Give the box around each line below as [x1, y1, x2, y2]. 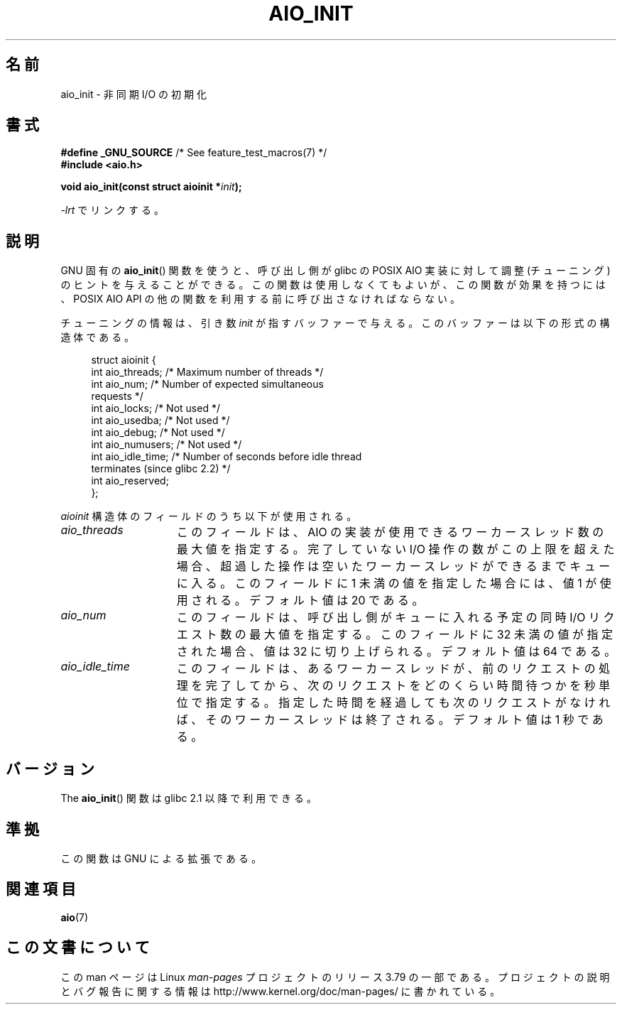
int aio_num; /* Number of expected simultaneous [91, 378, 324, 391]
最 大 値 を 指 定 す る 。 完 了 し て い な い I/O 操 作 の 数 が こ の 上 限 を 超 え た [176, 542, 615, 557]
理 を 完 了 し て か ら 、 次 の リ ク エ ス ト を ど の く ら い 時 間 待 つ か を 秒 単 [176, 678, 611, 693]
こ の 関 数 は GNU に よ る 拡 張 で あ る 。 [60, 852, 261, 864]
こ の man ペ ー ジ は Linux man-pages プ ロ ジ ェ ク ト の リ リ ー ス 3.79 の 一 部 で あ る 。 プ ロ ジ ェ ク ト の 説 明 [60, 970, 610, 983]
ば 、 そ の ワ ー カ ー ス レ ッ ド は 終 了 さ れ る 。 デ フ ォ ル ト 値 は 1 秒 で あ [176, 712, 604, 727]
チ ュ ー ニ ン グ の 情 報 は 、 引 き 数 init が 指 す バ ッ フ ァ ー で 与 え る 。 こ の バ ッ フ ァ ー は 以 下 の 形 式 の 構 [60, 317, 610, 330]
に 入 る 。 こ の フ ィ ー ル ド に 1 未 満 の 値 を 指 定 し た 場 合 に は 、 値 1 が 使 [176, 576, 611, 591]
